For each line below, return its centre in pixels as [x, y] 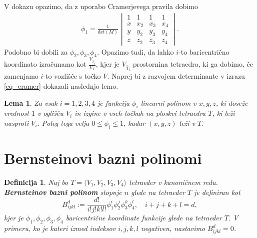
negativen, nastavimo [173, 228]
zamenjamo [21, 76]
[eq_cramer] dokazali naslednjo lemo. [61, 86]
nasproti [16, 123]
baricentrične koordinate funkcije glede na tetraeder [144, 218]
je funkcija [114, 102]
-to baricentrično [204, 51]
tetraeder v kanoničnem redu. [173, 182]
